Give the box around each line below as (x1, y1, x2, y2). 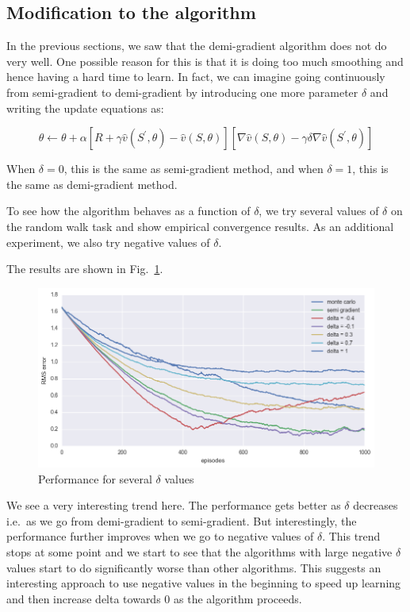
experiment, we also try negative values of (6, 233, 210, 250)
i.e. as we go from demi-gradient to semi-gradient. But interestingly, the (6, 512, 357, 529)
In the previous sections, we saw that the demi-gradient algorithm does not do (6, 37, 387, 54)
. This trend (322, 528, 381, 545)
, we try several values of (259, 202, 379, 219)
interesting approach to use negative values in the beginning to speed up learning (6, 575, 401, 591)
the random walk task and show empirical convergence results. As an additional (6, 217, 394, 234)
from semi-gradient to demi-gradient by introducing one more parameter (6, 83, 358, 100)
